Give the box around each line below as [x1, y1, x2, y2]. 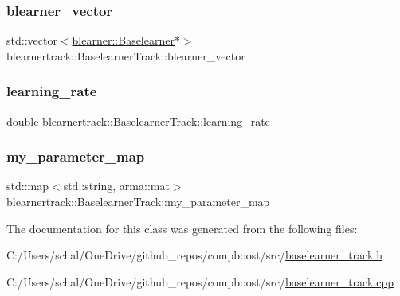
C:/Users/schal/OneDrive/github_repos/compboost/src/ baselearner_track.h [6, 247, 382, 263]
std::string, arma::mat [63, 177, 170, 194]
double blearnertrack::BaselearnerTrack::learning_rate [6, 112, 270, 129]
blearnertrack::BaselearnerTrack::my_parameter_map [6, 193, 270, 210]
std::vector [6, 32, 57, 49]
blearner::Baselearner [72, 32, 175, 49]
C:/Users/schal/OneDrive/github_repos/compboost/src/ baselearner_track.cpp [6, 273, 394, 290]
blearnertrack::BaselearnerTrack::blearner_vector [6, 47, 245, 64]
